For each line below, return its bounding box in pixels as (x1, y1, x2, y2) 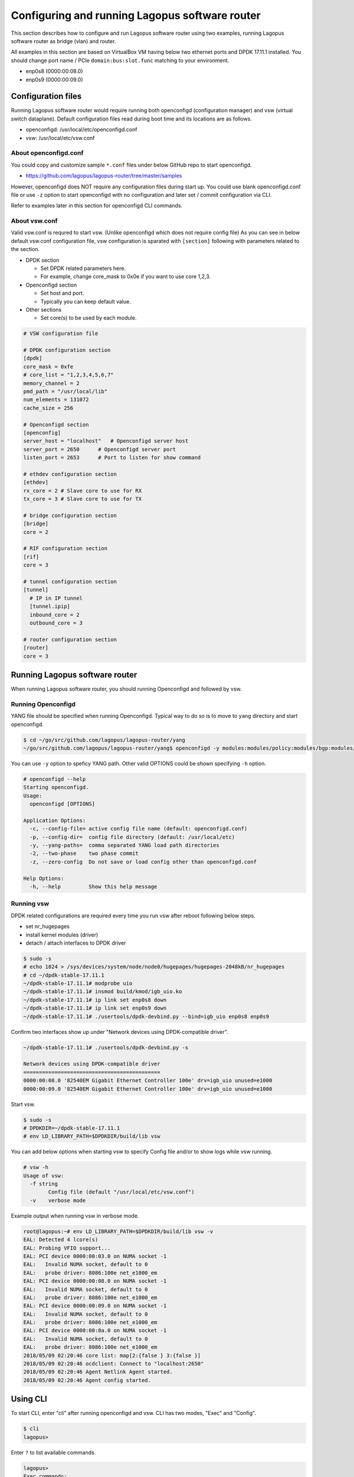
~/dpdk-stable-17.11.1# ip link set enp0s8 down (23, 996, 167, 1003)
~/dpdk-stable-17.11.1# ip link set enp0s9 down (23, 1005, 167, 1011)
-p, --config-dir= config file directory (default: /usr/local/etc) (29, 834, 235, 840)
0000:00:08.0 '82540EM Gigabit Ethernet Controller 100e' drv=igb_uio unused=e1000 (23, 1077, 273, 1084)
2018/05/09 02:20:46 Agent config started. (23, 1377, 152, 1384)
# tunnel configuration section (23, 578, 117, 585)
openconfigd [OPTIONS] (29, 801, 96, 808)
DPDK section (25, 256, 60, 263)
